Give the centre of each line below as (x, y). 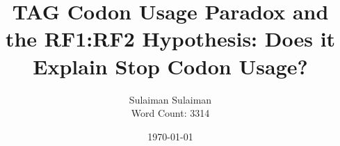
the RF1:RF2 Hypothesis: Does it (170, 39)
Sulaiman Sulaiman (170, 99)
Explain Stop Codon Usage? (170, 66)
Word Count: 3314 (170, 113)
